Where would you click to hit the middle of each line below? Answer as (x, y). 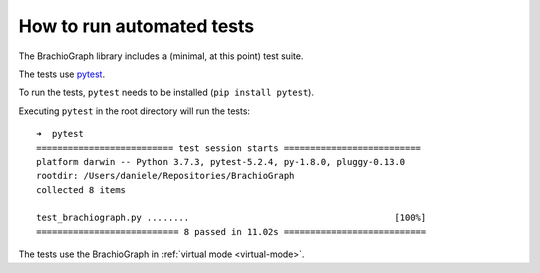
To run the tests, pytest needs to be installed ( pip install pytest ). (166, 92)
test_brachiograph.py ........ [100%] (231, 218)
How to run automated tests (136, 26)
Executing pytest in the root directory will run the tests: (134, 111)
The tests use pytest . (61, 74)
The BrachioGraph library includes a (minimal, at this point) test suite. (161, 56)
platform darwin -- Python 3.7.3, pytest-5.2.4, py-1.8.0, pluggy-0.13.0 (221, 161)
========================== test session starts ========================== (229, 148)
